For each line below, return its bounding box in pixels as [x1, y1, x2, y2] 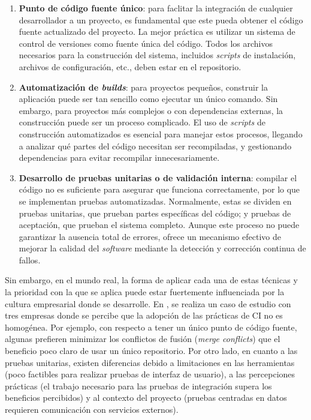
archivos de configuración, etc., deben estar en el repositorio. [19, 60, 241, 73]
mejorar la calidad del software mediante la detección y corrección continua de [19, 242, 306, 254]
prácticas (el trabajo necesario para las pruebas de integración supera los [5, 379, 272, 392]
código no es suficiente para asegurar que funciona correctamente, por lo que [19, 183, 300, 196]
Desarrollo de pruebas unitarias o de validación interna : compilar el [19, 171, 297, 184]
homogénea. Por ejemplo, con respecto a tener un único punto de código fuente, [5, 320, 297, 333]
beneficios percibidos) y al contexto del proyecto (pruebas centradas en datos [5, 391, 287, 404]
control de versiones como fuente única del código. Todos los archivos [19, 37, 273, 49]
